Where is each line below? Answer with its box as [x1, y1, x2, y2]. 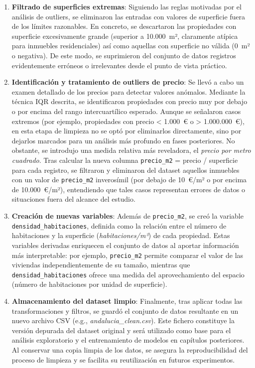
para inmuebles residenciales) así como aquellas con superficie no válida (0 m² [11, 40, 250, 51]
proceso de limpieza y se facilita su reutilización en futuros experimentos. [11, 354, 235, 365]
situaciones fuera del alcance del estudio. [11, 194, 135, 204]
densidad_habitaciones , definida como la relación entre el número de [11, 220, 227, 231]
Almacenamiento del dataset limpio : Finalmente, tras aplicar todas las [11, 296, 243, 306]
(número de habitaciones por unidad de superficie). [11, 279, 167, 289]
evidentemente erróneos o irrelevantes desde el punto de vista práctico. [11, 60, 227, 70]
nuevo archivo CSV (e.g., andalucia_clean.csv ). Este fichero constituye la [11, 315, 235, 326]
